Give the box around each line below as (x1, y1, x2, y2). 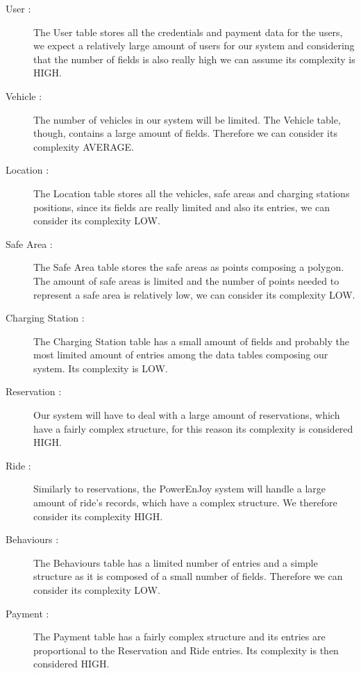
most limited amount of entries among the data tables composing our (33, 347, 328, 362)
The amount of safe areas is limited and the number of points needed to (33, 273, 339, 288)
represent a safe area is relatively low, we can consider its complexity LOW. (33, 287, 355, 301)
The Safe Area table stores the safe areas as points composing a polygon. (33, 260, 344, 274)
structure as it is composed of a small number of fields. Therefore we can (33, 569, 343, 583)
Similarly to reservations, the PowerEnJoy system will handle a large (33, 481, 326, 496)
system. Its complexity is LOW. (33, 360, 168, 375)
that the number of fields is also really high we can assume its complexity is (33, 51, 355, 66)
